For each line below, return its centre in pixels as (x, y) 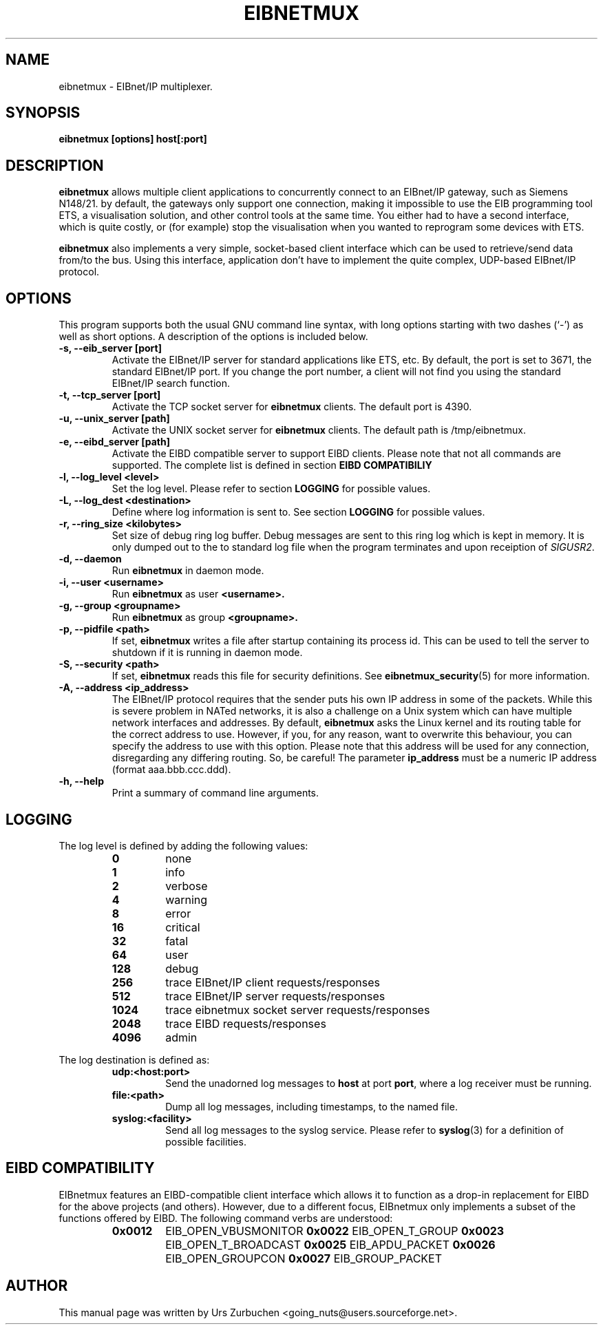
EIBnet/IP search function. (171, 383)
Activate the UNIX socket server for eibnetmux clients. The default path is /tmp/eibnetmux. (319, 430)
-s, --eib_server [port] (110, 348)
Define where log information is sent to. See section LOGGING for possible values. (298, 512)
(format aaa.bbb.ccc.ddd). (171, 770)
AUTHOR (37, 1286)
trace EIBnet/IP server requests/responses (275, 996)
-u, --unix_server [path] (114, 419)
